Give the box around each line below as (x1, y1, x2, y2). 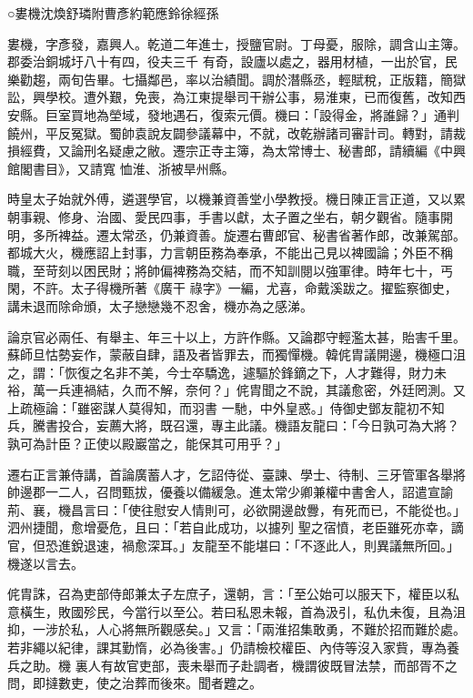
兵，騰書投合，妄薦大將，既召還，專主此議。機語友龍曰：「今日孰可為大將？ (7, 416, 459, 435)
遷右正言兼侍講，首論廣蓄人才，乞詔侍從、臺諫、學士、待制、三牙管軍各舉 (7, 464, 453, 483)
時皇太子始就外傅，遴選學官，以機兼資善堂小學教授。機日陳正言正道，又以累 (7, 189, 466, 208)
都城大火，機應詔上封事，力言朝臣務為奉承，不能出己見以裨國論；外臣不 (7, 243, 440, 262)
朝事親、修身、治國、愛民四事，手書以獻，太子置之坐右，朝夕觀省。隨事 (7, 207, 440, 226)
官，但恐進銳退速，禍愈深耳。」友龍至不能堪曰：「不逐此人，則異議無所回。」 (7, 536, 459, 555)
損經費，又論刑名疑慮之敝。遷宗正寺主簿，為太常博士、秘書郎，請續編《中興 (7, 141, 466, 160)
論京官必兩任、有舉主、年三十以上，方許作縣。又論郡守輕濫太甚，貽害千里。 (7, 327, 466, 346)
